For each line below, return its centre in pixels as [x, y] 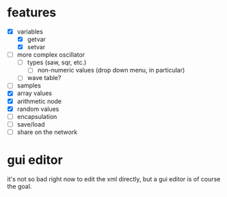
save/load [31, 124]
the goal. [19, 186]
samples [29, 86]
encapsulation [37, 116]
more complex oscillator [51, 55]
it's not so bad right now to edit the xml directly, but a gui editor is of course [114, 179]
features [32, 13]
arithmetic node [39, 101]
